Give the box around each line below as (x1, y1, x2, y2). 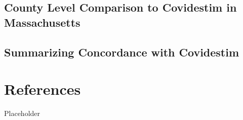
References (4, 79, 81, 99)
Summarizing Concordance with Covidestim (4, 44, 239, 59)
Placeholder (4, 108, 40, 118)
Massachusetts (4, 14, 80, 30)
